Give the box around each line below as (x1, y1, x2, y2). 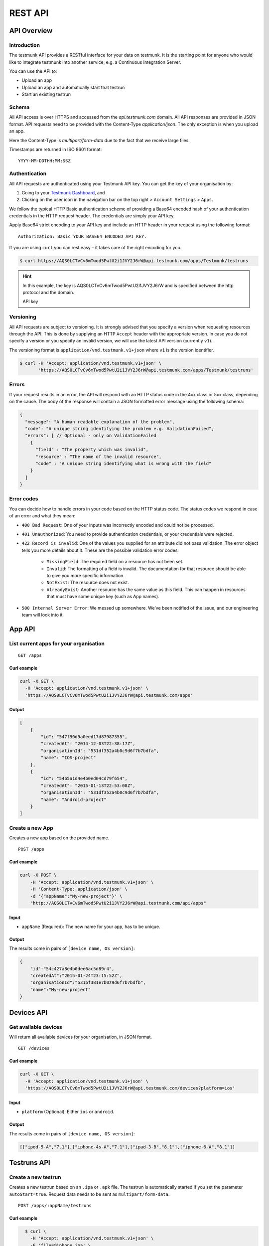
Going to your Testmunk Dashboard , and (21, 189, 105, 195)
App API (9, 624, 35, 633)
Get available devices (9, 1023, 62, 1030)
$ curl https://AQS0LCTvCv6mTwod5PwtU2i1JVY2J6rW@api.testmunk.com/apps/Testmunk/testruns (19, 258, 249, 264)
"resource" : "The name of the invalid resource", (35, 454, 162, 460)
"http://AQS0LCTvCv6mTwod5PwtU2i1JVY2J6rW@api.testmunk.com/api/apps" (30, 900, 207, 906)
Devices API (9, 1008, 48, 1017)
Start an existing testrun (21, 91, 71, 97)
